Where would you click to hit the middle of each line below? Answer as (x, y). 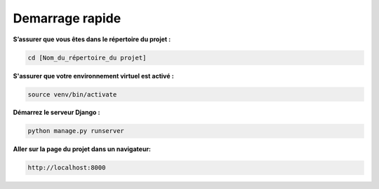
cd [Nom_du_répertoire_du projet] (87, 57)
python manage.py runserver (76, 131)
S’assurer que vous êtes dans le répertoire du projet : (92, 39)
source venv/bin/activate (72, 94)
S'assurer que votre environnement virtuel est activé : (94, 76)
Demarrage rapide (67, 18)
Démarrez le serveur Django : (56, 113)
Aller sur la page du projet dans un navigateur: (82, 149)
